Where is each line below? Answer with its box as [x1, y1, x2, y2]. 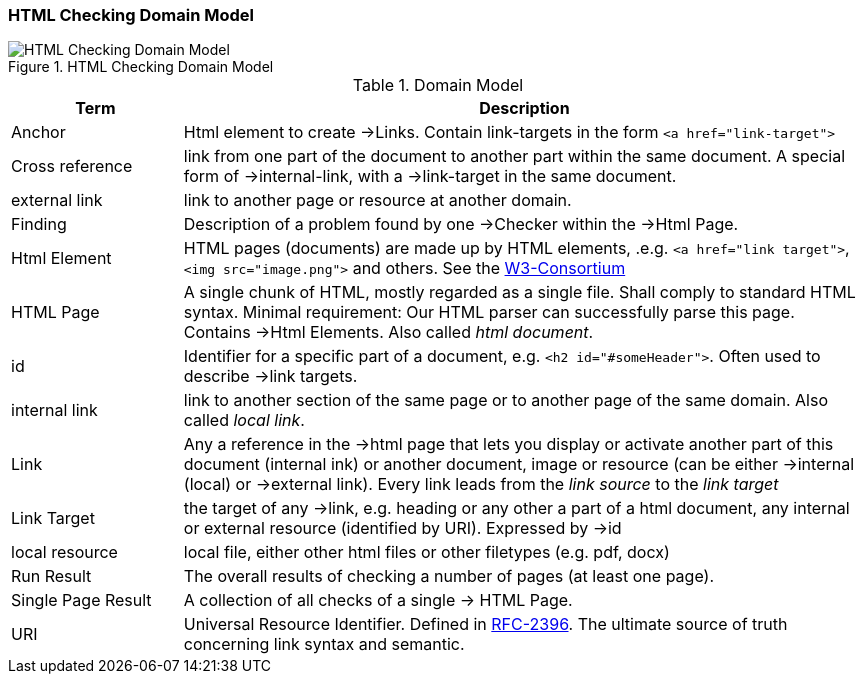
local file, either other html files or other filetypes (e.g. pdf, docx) [183, 542, 670, 563]
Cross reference [11, 156, 133, 177]
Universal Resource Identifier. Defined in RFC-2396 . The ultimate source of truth [183, 614, 788, 635]
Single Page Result [11, 590, 152, 611]
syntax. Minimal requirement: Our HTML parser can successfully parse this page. [183, 302, 795, 323]
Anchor [11, 122, 66, 143]
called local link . [183, 410, 305, 431]
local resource [11, 542, 118, 563]
